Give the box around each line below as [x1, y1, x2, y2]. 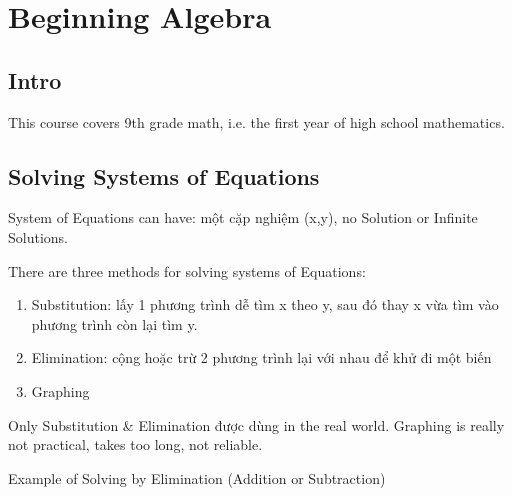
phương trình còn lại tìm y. [31, 313, 198, 334]
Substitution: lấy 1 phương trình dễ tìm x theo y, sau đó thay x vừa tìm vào [31, 294, 499, 315]
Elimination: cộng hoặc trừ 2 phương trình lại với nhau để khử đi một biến [31, 347, 492, 368]
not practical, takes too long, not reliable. [8, 434, 263, 455]
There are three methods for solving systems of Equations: [8, 260, 366, 281]
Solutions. [8, 226, 68, 247]
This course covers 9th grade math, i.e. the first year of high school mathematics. [8, 111, 505, 132]
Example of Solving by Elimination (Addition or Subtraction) [8, 467, 386, 488]
